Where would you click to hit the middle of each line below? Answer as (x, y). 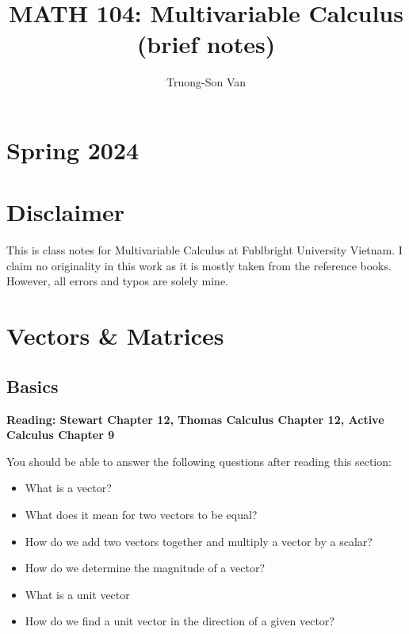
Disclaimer (66, 212)
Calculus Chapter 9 (61, 435)
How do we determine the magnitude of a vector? (145, 568)
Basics (32, 386)
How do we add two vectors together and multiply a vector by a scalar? (199, 541)
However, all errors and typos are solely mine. (118, 281)
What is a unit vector (77, 594)
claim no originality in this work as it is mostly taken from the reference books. (199, 265)
